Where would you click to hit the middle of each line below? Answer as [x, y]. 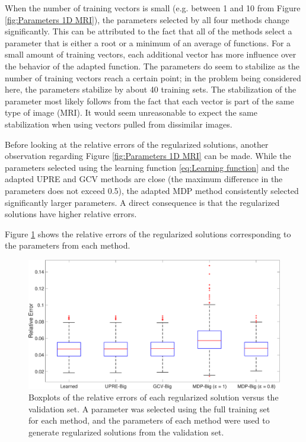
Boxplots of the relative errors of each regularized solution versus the [154, 397]
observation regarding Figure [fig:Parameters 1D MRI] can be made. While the [148, 156]
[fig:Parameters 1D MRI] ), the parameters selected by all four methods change [147, 19]
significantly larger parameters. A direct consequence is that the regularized [142, 202]
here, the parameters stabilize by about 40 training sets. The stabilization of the [151, 89]
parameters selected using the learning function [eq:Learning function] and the [147, 167]
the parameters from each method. [68, 245]
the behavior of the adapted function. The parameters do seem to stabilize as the [152, 66]
